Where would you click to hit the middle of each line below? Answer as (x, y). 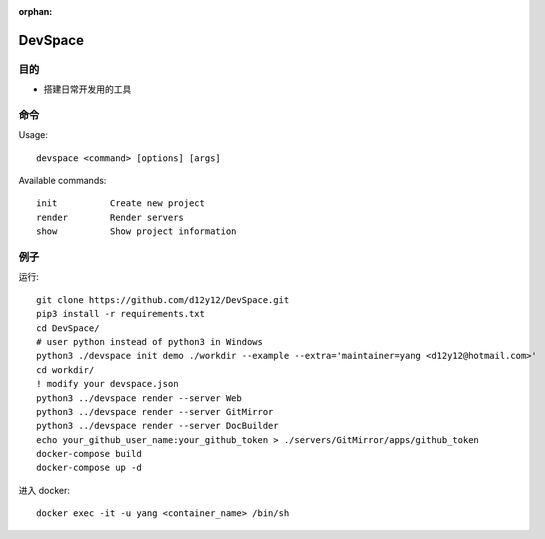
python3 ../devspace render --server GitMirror (155, 411)
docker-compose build (89, 454)
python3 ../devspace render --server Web (139, 398)
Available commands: (62, 181)
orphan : (35, 11)
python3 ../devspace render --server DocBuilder (157, 426)
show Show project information (136, 231)
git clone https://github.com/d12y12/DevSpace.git (163, 299)
